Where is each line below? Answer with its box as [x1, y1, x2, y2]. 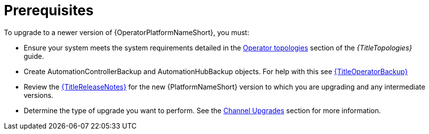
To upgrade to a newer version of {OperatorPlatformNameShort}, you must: [4, 28, 250, 37]
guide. [24, 51, 44, 60]
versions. [24, 90, 53, 99]
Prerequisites [4, 2, 94, 19]
